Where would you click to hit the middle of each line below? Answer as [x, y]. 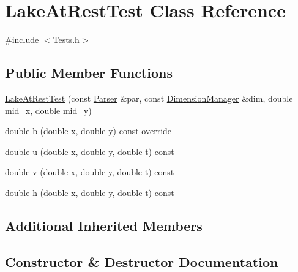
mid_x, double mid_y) [48, 110]
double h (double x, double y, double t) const [90, 192]
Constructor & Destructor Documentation [142, 261]
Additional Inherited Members [104, 225]
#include [22, 40]
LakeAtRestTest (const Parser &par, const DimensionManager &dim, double [149, 98]
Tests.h [66, 40]
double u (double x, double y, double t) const [90, 151]
